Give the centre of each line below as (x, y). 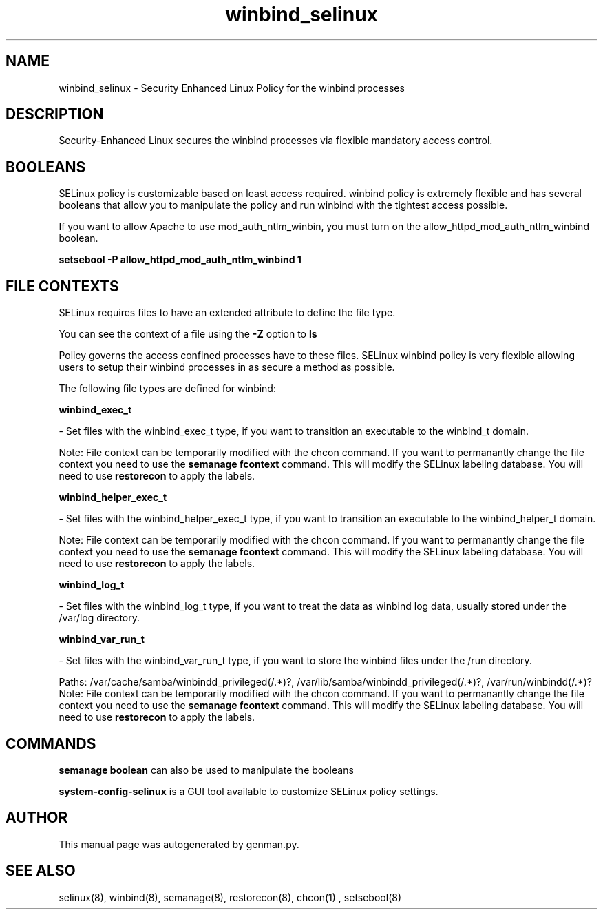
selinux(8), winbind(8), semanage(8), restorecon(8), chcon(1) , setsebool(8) (230, 897)
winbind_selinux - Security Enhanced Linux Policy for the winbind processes (232, 88)
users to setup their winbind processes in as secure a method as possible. (227, 367)
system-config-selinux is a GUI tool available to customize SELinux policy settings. (248, 791)
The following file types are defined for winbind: (167, 389)
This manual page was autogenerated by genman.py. (179, 844)
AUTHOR (37, 818)
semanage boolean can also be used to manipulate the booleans (206, 770)
